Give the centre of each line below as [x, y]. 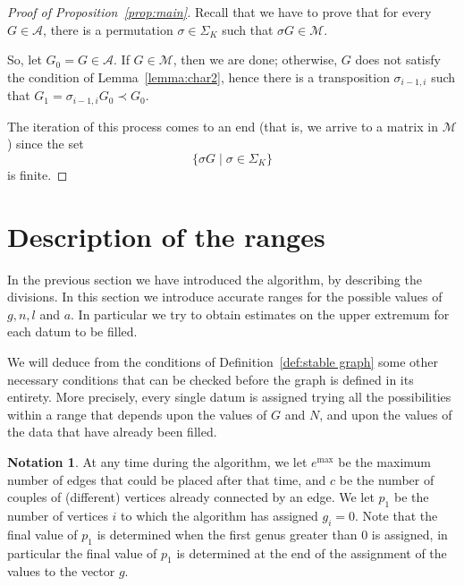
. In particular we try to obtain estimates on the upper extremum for [260, 314]
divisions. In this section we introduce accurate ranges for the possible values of [225, 297]
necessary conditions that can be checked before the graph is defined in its [211, 379]
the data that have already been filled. [112, 432]
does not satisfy [398, 59]
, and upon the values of [386, 414]
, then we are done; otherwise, [255, 59]
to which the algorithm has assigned [219, 515]
